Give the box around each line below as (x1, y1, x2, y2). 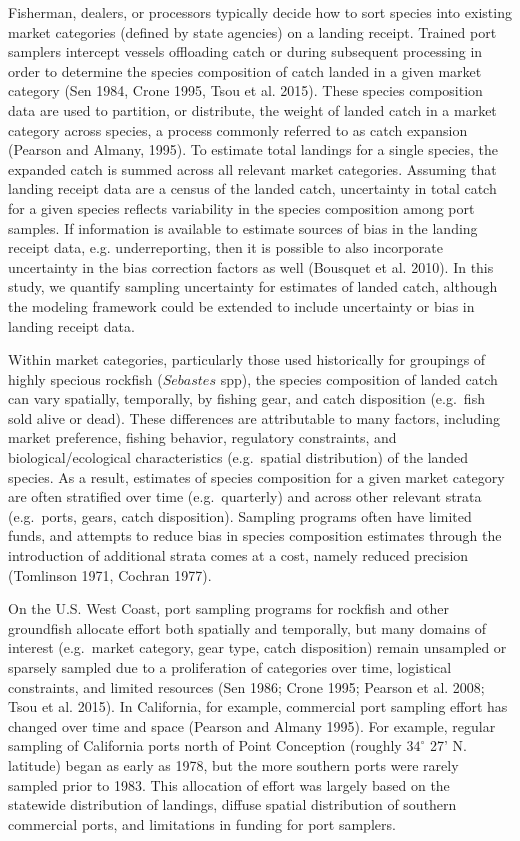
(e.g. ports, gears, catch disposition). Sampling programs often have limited (8, 505, 472, 526)
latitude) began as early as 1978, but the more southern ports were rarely (8, 754, 459, 775)
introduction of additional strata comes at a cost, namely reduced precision (8, 545, 469, 566)
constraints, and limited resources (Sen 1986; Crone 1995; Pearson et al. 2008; (8, 676, 485, 697)
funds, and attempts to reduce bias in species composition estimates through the (8, 525, 502, 546)
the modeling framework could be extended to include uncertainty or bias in (8, 295, 475, 316)
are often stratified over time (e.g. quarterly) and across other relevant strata (8, 486, 482, 507)
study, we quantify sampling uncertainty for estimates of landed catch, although (8, 276, 498, 297)
